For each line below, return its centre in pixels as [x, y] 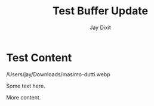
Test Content [39, 57]
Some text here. [26, 86]
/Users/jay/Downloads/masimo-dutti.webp [58, 74]
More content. [24, 97]
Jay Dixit [100, 27]
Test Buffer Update [100, 11]
